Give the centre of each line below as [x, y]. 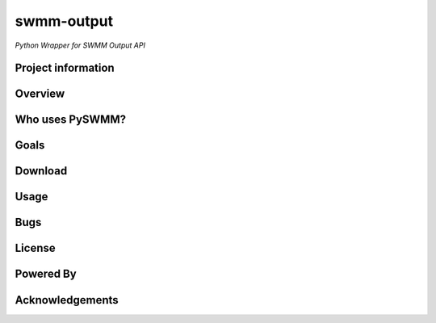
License [35, 248]
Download [41, 171]
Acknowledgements [67, 300]
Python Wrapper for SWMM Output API [80, 45]
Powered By [46, 274]
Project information [65, 68]
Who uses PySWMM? [71, 120]
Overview [40, 94]
